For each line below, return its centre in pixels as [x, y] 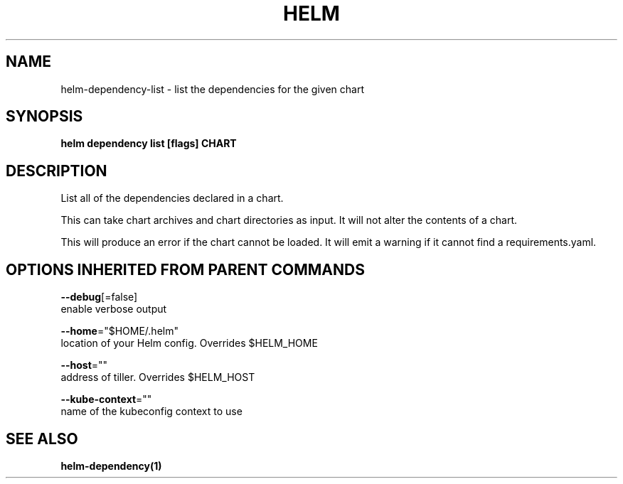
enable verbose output [114, 309]
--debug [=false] [99, 297]
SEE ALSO [42, 439]
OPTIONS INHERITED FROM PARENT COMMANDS [185, 269]
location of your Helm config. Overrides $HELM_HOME [189, 343]
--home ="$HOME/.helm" [119, 331]
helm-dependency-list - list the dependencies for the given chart [212, 89]
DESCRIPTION [57, 171]
